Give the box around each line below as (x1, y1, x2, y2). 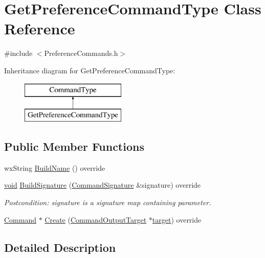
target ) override (152, 214, 202, 225)
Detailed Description (4, 239, 116, 255)
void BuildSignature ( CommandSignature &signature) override (4, 180, 201, 190)
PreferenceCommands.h (44, 48, 118, 58)
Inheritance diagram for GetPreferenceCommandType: (4, 65, 175, 75)
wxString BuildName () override (4, 162, 105, 173)
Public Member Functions (4, 138, 144, 154)
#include (4, 48, 33, 58)
